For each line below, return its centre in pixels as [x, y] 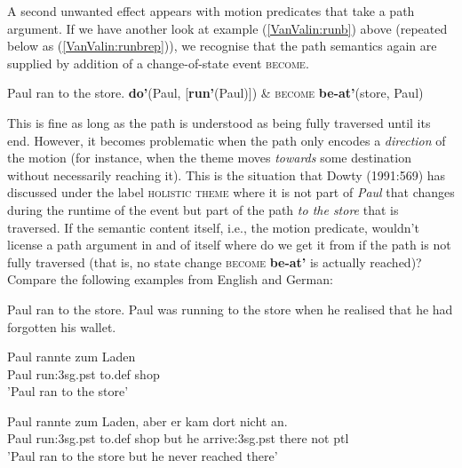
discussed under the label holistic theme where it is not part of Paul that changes [231, 192]
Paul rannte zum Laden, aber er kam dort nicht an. [147, 420]
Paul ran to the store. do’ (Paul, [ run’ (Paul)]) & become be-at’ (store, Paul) [215, 93]
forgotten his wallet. [62, 326]
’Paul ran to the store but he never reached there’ [143, 456]
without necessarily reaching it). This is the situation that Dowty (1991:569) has [227, 175]
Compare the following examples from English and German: [170, 279]
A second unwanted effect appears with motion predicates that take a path [211, 11]
